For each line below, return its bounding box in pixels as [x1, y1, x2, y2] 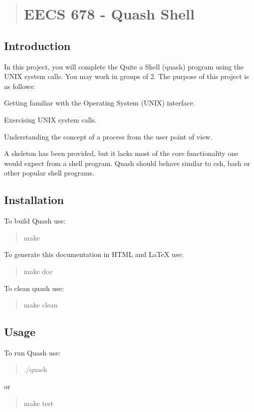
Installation [4, 192, 64, 207]
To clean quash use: [4, 282, 64, 293]
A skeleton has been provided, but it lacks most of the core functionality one [4, 148, 239, 158]
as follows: [4, 80, 35, 91]
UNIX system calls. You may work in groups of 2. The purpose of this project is [4, 71, 249, 81]
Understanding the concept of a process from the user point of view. [4, 131, 213, 141]
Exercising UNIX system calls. [4, 114, 97, 124]
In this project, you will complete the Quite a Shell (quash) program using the [4, 61, 244, 71]
